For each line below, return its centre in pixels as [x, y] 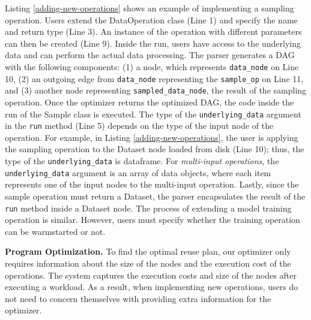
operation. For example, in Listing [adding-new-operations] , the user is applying [152, 137]
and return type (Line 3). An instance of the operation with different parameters [153, 31]
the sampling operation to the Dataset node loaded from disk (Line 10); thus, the [155, 149]
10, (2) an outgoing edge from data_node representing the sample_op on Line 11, [154, 78]
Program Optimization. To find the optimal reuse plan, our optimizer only [148, 251]
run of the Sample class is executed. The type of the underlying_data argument [153, 114]
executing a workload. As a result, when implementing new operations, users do [152, 287]
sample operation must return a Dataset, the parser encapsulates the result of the [155, 196]
